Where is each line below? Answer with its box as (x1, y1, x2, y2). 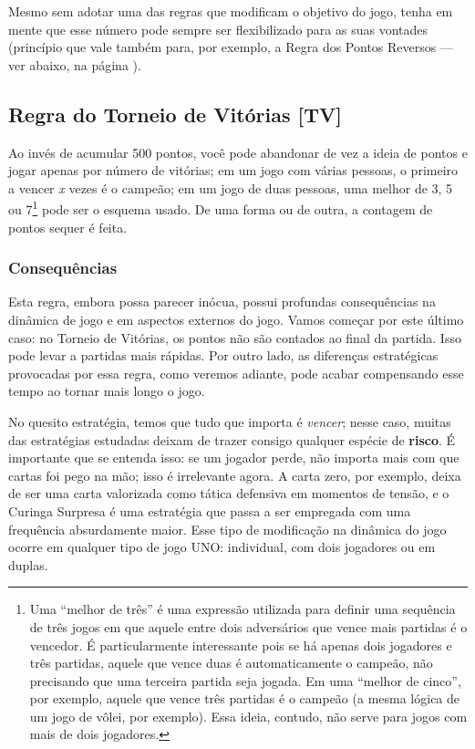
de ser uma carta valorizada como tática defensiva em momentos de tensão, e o (8, 484, 449, 503)
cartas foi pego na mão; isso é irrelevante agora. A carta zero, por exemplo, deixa (8, 465, 461, 484)
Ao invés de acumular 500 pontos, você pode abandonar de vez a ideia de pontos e (8, 142, 468, 161)
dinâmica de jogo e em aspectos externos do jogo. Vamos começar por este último (8, 310, 464, 329)
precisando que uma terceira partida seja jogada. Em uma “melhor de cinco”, (29, 671, 461, 690)
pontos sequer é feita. (8, 217, 128, 236)
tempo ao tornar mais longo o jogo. (8, 381, 205, 401)
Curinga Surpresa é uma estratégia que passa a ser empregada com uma (8, 501, 411, 520)
